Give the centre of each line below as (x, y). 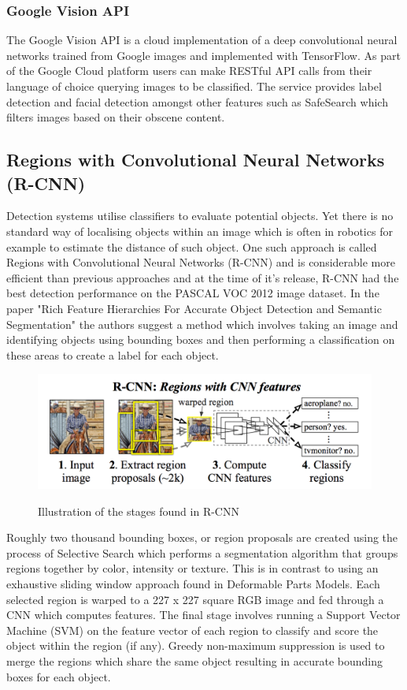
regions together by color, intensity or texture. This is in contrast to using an (192, 568)
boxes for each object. (59, 676)
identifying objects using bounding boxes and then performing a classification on (201, 339)
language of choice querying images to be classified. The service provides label (194, 86)
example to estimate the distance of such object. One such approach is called (192, 246)
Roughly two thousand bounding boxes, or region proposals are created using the (202, 537)
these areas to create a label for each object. (113, 354)
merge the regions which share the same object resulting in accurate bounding (195, 661)
